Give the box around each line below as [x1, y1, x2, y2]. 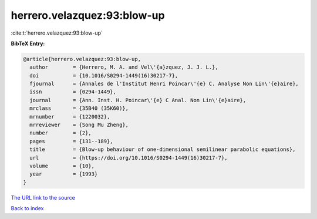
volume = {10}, [29, 163, 95, 169]
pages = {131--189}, [29, 138, 114, 144]
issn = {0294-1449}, [29, 89, 117, 95]
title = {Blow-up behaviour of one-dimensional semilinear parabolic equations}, [29, 146, 296, 153]
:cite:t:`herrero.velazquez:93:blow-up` [11, 29, 103, 36]
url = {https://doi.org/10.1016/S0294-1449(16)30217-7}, [29, 154, 228, 161]
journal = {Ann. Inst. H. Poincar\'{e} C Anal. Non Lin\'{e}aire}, [29, 97, 247, 103]
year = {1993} [29, 171, 98, 177]
